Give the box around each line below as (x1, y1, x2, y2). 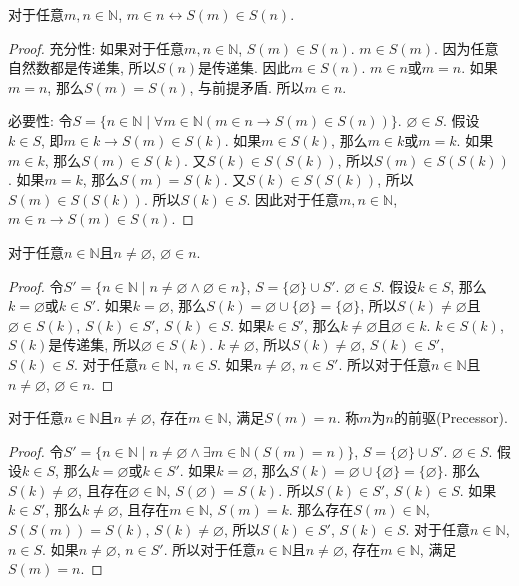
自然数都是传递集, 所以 (8, 57, 157, 78)
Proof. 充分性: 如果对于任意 (8, 37, 185, 58)
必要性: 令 (8, 110, 73, 131)
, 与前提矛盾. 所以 (189, 76, 305, 97)
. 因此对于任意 (246, 188, 340, 209)
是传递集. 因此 (198, 57, 291, 78)
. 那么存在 (288, 499, 354, 520)
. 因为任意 (434, 37, 499, 58)
